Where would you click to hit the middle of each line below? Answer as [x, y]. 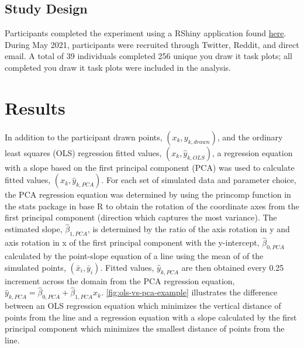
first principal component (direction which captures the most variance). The [141, 217]
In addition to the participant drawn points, [84, 137]
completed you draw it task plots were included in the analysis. [118, 67]
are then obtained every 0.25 [233, 267]
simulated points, [35, 267]
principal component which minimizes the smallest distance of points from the [145, 328]
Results [35, 107]
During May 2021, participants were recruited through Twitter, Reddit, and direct [152, 44]
